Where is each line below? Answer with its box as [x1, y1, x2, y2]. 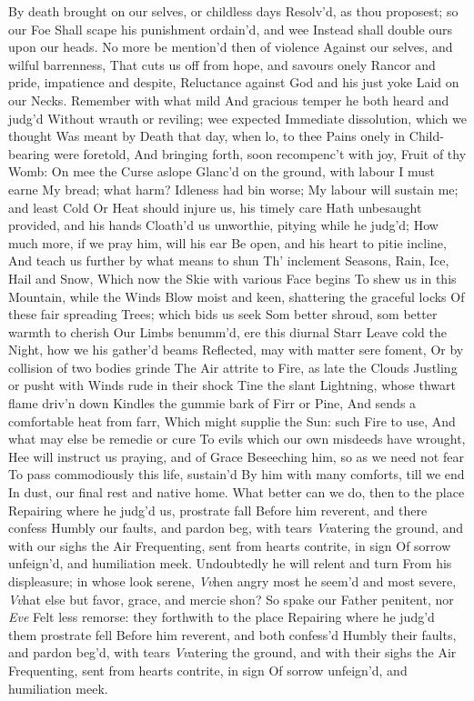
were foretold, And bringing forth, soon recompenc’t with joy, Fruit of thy [54, 144, 467, 163]
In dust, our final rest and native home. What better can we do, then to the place [8, 483, 465, 502]
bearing [8, 144, 50, 163]
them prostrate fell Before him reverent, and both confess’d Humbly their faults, [8, 625, 457, 644]
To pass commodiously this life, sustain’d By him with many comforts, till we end [8, 465, 465, 484]
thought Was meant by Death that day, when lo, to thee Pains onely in [8, 126, 406, 145]
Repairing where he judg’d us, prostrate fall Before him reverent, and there [8, 500, 428, 519]
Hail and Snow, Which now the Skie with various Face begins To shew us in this [8, 268, 457, 287]
